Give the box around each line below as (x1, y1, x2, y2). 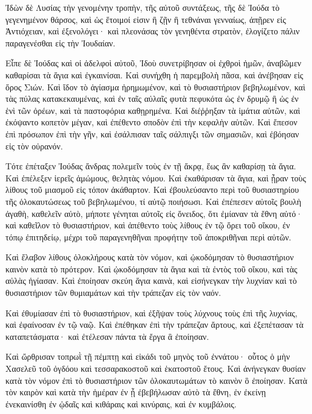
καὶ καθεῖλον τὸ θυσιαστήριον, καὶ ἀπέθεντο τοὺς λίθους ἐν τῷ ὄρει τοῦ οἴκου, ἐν (5, 219, 290, 231)
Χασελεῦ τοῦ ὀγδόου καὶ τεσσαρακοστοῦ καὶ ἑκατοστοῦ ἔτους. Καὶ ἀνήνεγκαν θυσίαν (5, 362, 306, 375)
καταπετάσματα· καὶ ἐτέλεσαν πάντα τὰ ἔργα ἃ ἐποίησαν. (5, 330, 209, 342)
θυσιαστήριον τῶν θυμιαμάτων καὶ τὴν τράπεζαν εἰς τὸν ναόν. (5, 286, 221, 299)
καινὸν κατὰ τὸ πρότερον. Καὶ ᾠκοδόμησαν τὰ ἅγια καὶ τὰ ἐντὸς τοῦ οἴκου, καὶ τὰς (5, 262, 298, 275)
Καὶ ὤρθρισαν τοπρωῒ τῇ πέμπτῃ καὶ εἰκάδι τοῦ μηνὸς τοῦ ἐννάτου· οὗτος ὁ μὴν (5, 350, 290, 363)
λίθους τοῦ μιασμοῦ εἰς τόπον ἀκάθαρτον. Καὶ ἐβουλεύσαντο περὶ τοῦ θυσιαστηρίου (5, 183, 299, 196)
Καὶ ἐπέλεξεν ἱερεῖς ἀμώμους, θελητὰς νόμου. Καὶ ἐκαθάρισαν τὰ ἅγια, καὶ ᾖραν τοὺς (5, 171, 307, 184)
